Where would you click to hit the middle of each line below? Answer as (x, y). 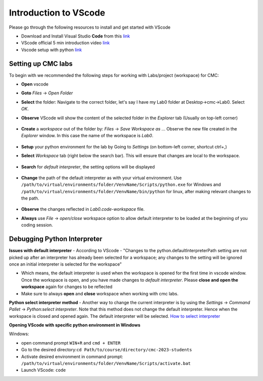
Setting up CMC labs (41, 63)
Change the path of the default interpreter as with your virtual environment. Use (102, 178)
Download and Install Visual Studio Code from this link (75, 36)
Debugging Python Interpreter (56, 239)
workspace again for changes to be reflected (67, 287)
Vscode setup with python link (52, 50)
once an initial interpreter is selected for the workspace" (65, 264)
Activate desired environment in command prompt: (72, 356)
